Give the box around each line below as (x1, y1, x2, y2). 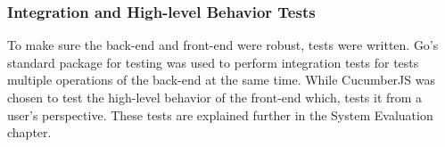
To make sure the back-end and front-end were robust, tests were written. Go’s (7, 36, 439, 54)
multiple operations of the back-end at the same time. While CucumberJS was (7, 70, 435, 89)
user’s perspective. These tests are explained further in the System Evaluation (7, 105, 433, 124)
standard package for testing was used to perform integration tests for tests (7, 53, 419, 71)
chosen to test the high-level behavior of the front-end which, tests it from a (7, 88, 423, 106)
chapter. (7, 123, 52, 142)
